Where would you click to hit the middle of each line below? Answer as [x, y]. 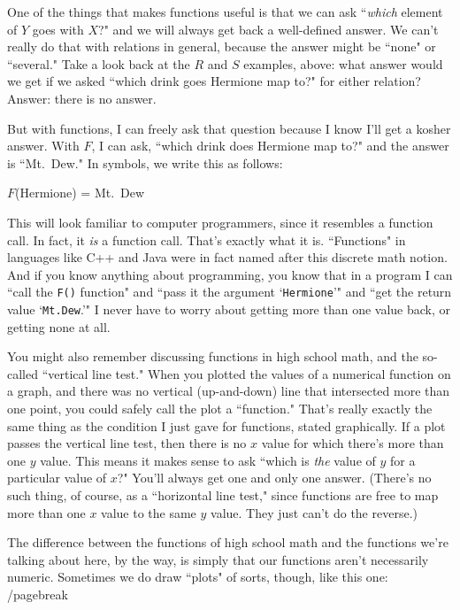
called [23, 373]
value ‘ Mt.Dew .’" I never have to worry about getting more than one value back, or [229, 309]
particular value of [57, 478]
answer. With [43, 146]
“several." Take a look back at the [99, 63]
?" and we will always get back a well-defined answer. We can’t [268, 29]
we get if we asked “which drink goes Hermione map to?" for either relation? [214, 81]
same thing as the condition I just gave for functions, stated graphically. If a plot [226, 425]
